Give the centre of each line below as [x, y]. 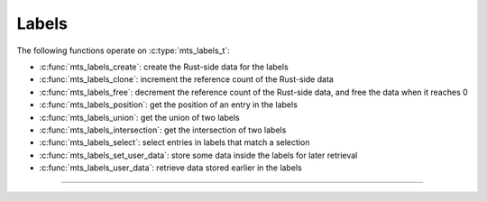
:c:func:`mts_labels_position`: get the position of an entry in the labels [168, 105]
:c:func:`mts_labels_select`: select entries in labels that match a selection [175, 142]
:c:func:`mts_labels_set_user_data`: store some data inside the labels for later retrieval [198, 155]
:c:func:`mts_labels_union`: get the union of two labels [139, 117]
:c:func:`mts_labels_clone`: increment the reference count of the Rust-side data [186, 79]
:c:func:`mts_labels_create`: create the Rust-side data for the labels [164, 67]
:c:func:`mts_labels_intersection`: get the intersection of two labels [163, 130]
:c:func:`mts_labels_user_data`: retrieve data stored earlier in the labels [170, 168]
